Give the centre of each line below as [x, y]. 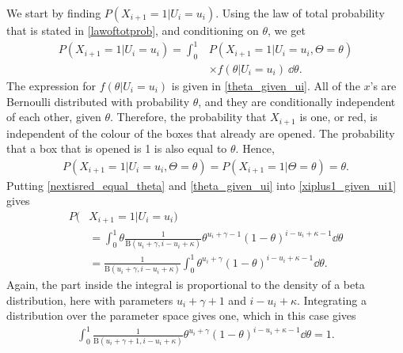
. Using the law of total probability [300, 13]
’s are [383, 85]
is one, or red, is [338, 117]
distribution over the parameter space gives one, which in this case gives [181, 315]
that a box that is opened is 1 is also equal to [117, 148]
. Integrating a [331, 300]
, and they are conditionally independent [297, 101]
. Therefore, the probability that [188, 117]
